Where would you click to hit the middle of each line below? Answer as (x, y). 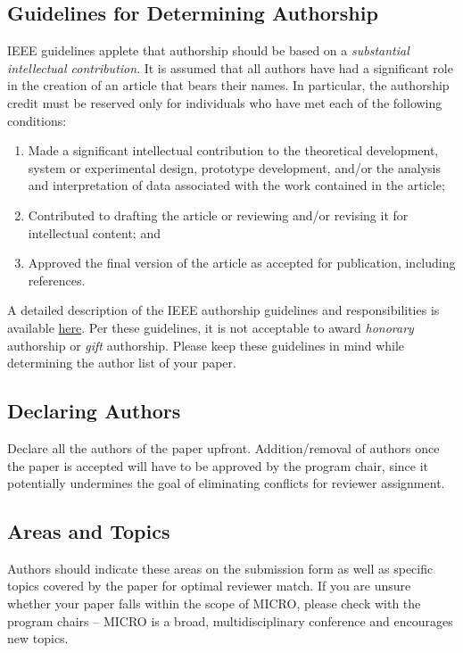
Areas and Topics (89, 531)
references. (57, 280)
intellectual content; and (94, 232)
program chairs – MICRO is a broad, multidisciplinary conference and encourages (230, 620)
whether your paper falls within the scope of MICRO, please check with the (214, 603)
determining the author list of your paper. (122, 363)
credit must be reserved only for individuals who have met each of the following (225, 102)
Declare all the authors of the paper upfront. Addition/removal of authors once (223, 447)
